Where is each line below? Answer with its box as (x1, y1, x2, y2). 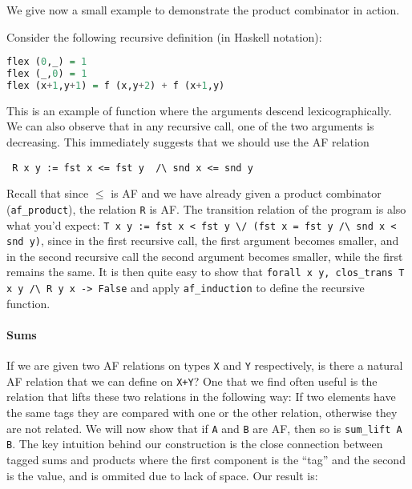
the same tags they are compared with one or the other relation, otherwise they (6, 404, 398, 421)
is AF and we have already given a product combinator (111, 185, 382, 202)
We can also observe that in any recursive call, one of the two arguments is (6, 118, 374, 134)
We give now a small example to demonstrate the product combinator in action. (6, 2, 400, 18)
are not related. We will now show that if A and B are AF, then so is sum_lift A (6, 419, 402, 436)
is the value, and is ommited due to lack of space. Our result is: (6, 467, 318, 483)
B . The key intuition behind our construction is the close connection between (6, 435, 383, 452)
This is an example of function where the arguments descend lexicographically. (6, 102, 392, 118)
